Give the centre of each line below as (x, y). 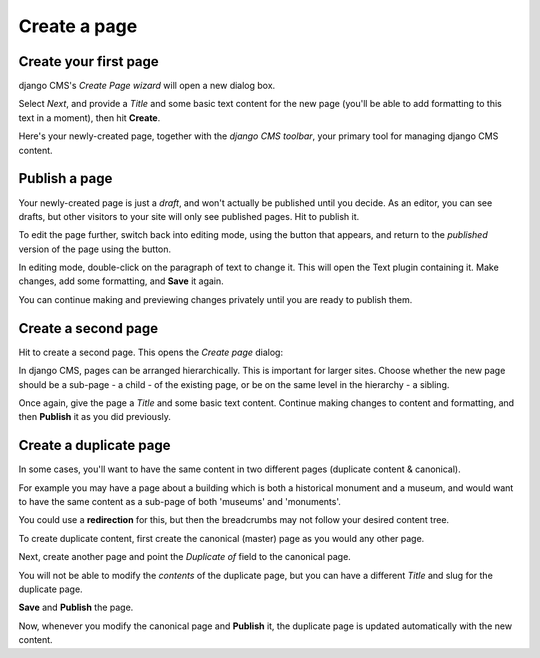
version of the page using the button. (95, 249)
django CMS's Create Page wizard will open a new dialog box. (147, 86)
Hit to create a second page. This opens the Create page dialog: (151, 352)
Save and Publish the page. (76, 607)
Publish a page (65, 178)
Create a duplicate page (94, 445)
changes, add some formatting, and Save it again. (121, 281)
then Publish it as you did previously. (95, 417)
